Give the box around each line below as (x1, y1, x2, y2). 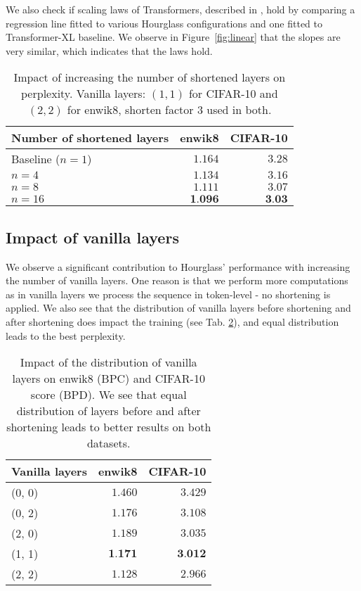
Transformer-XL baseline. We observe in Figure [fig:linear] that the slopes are (6, 30, 341, 44)
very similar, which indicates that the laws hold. (6, 43, 213, 58)
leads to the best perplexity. (6, 328, 126, 343)
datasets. (86, 435, 131, 452)
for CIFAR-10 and (188, 85, 278, 102)
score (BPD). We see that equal (30, 386, 187, 403)
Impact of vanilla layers (6, 226, 179, 248)
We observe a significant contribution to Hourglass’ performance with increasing (6, 259, 350, 274)
